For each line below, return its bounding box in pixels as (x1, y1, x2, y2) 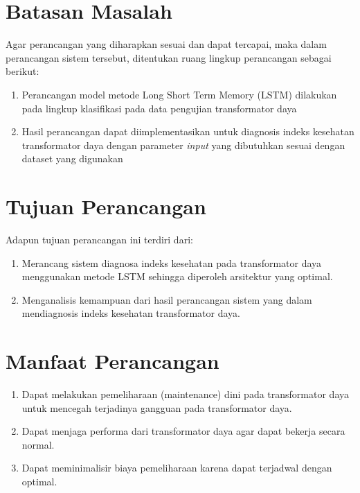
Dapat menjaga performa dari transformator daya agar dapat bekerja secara (21, 424, 345, 438)
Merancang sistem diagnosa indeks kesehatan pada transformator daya (21, 255, 322, 270)
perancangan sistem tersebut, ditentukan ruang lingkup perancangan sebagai (6, 50, 332, 64)
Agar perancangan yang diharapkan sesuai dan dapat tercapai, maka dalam (6, 37, 327, 51)
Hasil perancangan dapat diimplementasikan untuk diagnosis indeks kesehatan (21, 124, 354, 139)
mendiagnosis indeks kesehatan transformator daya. (21, 306, 240, 320)
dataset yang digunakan (21, 151, 123, 166)
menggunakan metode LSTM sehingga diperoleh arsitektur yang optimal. (21, 269, 333, 284)
